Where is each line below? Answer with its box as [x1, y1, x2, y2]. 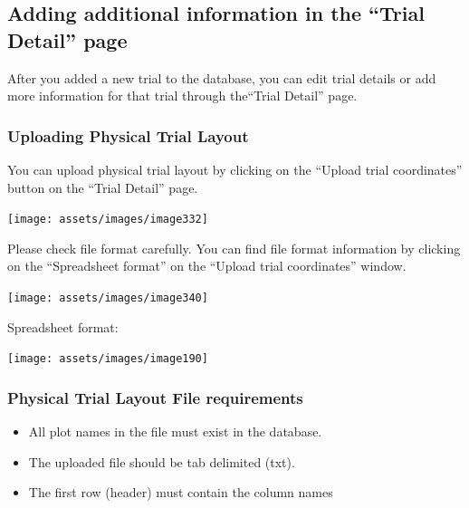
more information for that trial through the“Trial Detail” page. [7, 86, 358, 105]
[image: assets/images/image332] [7, 213, 208, 226]
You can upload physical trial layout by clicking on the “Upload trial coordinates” [7, 160, 463, 178]
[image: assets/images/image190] [7, 352, 208, 366]
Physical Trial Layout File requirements [7, 386, 303, 408]
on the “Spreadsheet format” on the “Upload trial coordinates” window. [7, 256, 407, 275]
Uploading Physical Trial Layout [7, 124, 249, 147]
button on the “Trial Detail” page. [7, 177, 198, 196]
